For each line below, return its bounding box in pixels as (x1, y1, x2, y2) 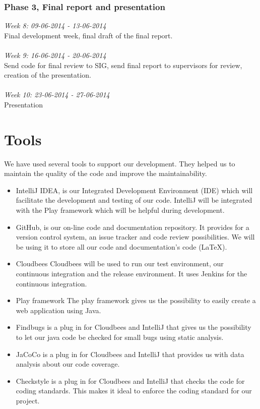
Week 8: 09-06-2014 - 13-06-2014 (4, 20, 106, 31)
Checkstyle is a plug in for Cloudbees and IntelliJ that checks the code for (16, 375, 245, 386)
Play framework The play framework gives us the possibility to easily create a (16, 295, 256, 306)
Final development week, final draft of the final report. (4, 30, 173, 40)
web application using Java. (16, 305, 101, 315)
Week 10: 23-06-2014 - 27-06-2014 (4, 89, 110, 100)
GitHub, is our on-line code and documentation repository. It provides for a (16, 221, 249, 232)
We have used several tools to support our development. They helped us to (4, 158, 235, 168)
